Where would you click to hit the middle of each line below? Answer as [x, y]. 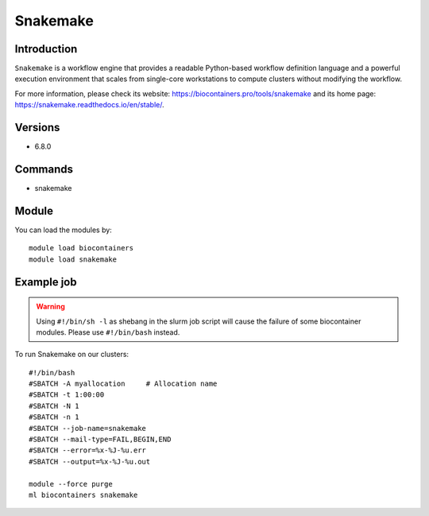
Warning [50, 307]
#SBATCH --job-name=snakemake [88, 428]
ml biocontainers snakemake [83, 495]
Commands [44, 169]
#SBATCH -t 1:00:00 [67, 395]
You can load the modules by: [64, 230]
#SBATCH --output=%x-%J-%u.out [90, 462]
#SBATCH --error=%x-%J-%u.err [88, 450]
